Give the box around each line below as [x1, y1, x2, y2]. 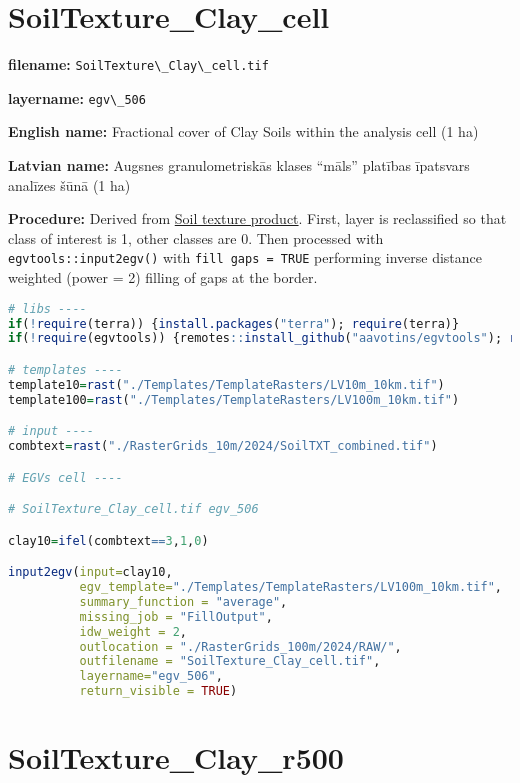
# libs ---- [8, 301, 87, 316]
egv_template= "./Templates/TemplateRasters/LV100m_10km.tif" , [79, 580, 502, 595]
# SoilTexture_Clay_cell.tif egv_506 [8, 502, 259, 517]
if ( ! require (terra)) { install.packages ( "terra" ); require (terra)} [8, 316, 460, 331]
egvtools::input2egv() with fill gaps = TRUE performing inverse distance [8, 247, 483, 268]
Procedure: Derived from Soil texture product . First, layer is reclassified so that [8, 208, 507, 229]
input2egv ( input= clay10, [8, 565, 173, 580]
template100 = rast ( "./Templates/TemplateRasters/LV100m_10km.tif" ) [8, 392, 460, 407]
